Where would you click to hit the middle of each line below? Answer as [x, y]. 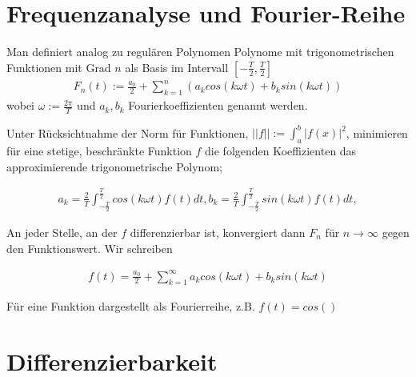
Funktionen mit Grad [59, 67]
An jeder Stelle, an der [62, 232]
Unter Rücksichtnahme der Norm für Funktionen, [128, 132]
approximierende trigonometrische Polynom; [114, 166]
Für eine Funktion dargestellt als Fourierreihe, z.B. [131, 306]
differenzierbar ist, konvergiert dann [218, 232]
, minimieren [377, 132]
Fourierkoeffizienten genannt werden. [218, 105]
